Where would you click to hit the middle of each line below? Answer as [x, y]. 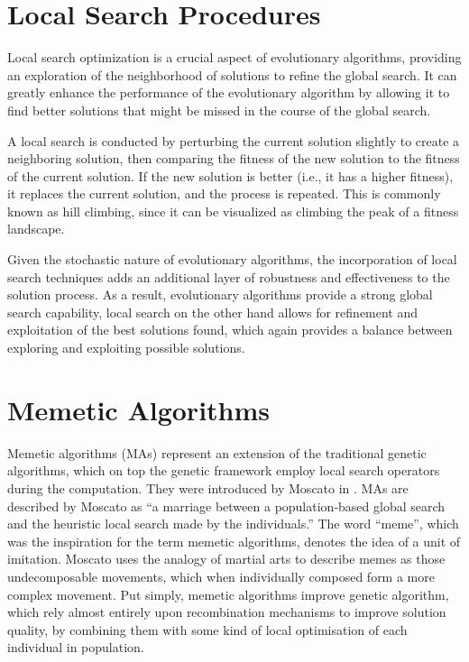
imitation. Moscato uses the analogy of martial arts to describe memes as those [226, 559]
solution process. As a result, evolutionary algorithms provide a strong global [220, 294]
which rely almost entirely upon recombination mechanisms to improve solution [227, 612]
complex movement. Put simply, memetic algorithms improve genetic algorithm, [228, 594]
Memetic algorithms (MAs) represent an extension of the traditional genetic [217, 452]
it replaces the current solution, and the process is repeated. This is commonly [224, 193]
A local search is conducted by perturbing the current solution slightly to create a [234, 140]
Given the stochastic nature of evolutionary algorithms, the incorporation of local [232, 259]
